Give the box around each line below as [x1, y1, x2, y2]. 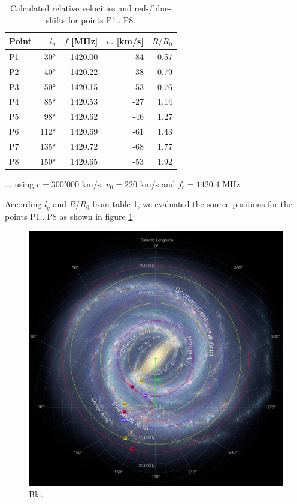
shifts [46, 13, 66, 26]
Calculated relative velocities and [10, 2, 132, 14]
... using [5, 177, 34, 190]
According [5, 198, 42, 210]
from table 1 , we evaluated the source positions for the [92, 198, 292, 210]
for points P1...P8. [68, 13, 136, 26]
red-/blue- [134, 2, 171, 14]
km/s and [140, 177, 175, 190]
